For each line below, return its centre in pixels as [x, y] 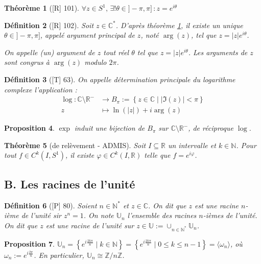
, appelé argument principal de [87, 35]
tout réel [116, 52]
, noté [150, 35]
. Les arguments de [218, 52]
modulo [96, 62]
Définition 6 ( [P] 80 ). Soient [51, 205]
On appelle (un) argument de [50, 52]
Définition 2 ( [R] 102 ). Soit [49, 25]
